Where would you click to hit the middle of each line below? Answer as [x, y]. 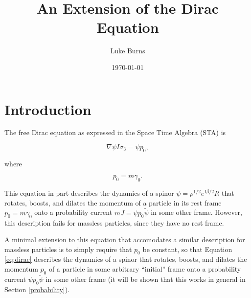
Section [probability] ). [37, 289]
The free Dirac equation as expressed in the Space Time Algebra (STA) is [115, 132]
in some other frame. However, [196, 212]
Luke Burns [128, 51]
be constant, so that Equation [187, 249]
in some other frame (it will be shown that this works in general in [146, 279]
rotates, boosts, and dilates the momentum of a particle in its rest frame [113, 202]
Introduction [48, 109]
